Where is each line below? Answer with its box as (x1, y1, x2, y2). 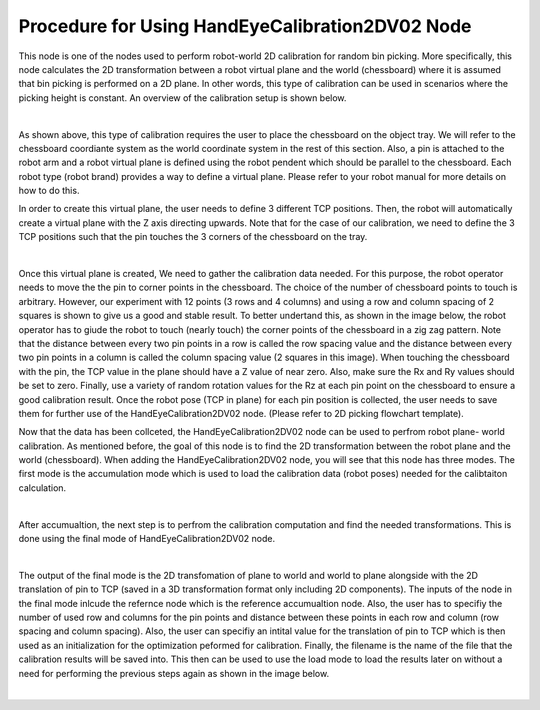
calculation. (18, 481, 67, 494)
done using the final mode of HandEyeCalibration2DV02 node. (18, 533, 275, 545)
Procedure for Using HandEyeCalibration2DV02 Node (18, 15, 472, 37)
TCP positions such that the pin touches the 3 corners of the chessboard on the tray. (18, 231, 368, 243)
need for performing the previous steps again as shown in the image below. (18, 667, 330, 679)
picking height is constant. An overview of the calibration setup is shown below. (18, 91, 347, 104)
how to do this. (18, 185, 80, 197)
